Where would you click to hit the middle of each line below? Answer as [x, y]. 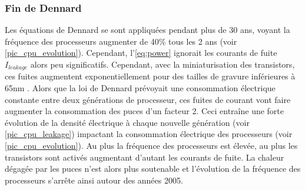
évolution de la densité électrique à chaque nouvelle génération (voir [127, 122]
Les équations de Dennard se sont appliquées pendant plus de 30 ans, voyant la [147, 30]
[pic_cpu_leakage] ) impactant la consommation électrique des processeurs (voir [149, 134]
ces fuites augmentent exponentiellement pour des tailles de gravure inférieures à [150, 76]
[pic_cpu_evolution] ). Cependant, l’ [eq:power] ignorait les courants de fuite [141, 53]
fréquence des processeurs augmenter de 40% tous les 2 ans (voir [121, 41]
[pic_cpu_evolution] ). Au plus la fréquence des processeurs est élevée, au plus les [151, 146]
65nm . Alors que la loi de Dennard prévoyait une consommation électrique [140, 88]
